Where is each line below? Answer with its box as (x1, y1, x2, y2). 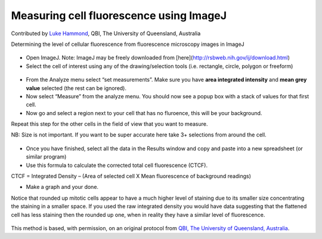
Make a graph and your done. (26, 184, 98, 191)
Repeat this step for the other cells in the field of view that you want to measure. (11, 120, 208, 128)
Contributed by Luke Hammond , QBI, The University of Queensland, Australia (11, 30, 201, 37)
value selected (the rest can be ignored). (26, 84, 127, 92)
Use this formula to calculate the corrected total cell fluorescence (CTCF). (26, 162, 208, 169)
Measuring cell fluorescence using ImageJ (11, 9, 227, 22)
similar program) (26, 153, 67, 160)
